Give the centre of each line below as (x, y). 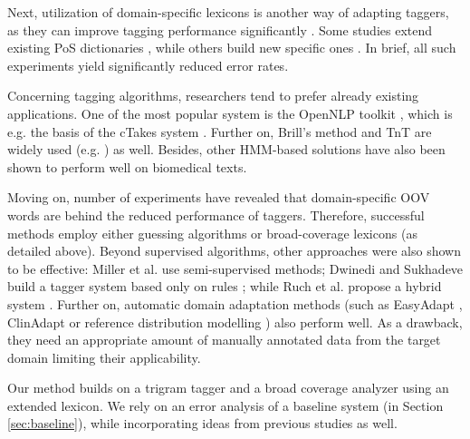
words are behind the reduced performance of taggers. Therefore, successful (216, 215)
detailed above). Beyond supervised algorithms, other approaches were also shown (234, 251)
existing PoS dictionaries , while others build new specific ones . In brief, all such (232, 48)
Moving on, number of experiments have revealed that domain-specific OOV (219, 197)
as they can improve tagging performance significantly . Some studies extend (220, 29)
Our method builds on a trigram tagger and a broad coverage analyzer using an (228, 388)
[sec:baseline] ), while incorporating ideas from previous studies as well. (202, 423)
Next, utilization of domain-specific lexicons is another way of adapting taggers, (228, 12)
